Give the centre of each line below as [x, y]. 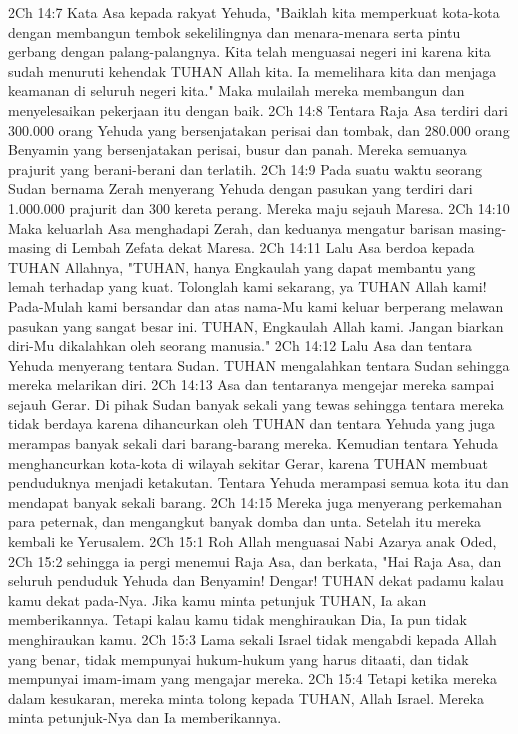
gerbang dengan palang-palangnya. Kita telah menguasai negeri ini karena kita [249, 51]
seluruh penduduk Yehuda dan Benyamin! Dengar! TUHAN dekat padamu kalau [256, 580]
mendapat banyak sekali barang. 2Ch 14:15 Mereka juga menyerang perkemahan [255, 501]
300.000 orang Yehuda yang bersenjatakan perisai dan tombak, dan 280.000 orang [259, 129]
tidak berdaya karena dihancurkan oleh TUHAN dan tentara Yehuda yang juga [252, 423]
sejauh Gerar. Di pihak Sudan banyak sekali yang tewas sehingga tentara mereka [256, 403]
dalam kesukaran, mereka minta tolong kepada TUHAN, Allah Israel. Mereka [246, 697]
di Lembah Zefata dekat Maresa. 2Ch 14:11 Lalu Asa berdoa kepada [265, 247]
